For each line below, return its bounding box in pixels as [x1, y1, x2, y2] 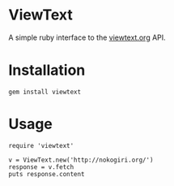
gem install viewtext [8, 88, 82, 96]
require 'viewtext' [8, 141, 74, 149]
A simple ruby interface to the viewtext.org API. [8, 32, 166, 42]
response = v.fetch [8, 162, 74, 171]
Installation [8, 61, 86, 80]
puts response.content [8, 170, 85, 178]
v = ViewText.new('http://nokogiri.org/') [8, 156, 154, 164]
